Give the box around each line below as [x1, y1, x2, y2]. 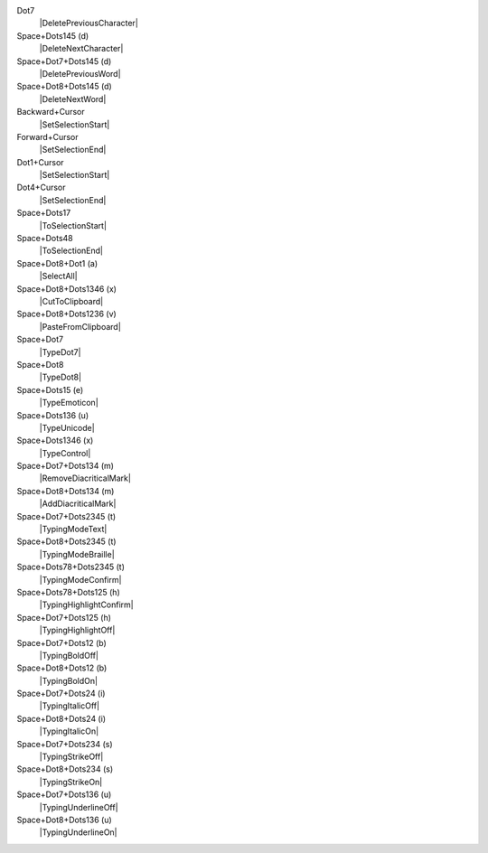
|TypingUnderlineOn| [39, 827, 117, 838]
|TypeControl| [39, 447, 91, 458]
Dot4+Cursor [16, 182, 67, 193]
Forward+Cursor [16, 131, 79, 142]
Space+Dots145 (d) [16, 30, 89, 41]
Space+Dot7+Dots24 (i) [16, 688, 106, 699]
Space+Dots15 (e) [16, 384, 84, 395]
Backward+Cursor [16, 107, 85, 117]
